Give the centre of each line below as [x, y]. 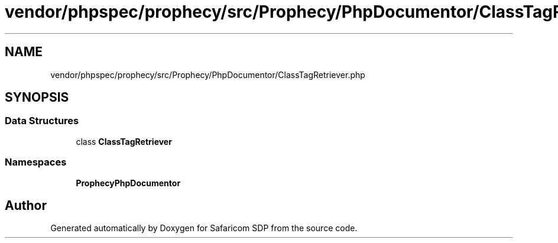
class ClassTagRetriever [124, 141]
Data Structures [42, 121]
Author [26, 205]
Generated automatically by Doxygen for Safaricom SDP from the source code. [204, 228]
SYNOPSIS [37, 98]
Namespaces [36, 162]
